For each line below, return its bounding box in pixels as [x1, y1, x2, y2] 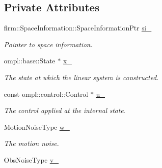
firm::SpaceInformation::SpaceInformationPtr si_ [4, 23, 152, 33]
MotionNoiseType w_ [4, 121, 70, 132]
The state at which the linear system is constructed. [4, 72, 159, 82]
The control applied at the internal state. [4, 105, 126, 115]
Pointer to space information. [4, 39, 93, 49]
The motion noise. [4, 138, 59, 148]
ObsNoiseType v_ [4, 154, 59, 165]
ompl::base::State [4, 56, 55, 66]
